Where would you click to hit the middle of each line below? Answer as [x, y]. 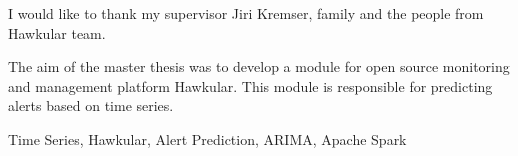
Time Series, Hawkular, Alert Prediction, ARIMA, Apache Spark [207, 138]
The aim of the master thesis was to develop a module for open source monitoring [259, 66]
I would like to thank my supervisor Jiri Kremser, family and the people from [246, 13]
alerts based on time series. [91, 105]
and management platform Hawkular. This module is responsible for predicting [250, 85]
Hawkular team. [57, 32]
